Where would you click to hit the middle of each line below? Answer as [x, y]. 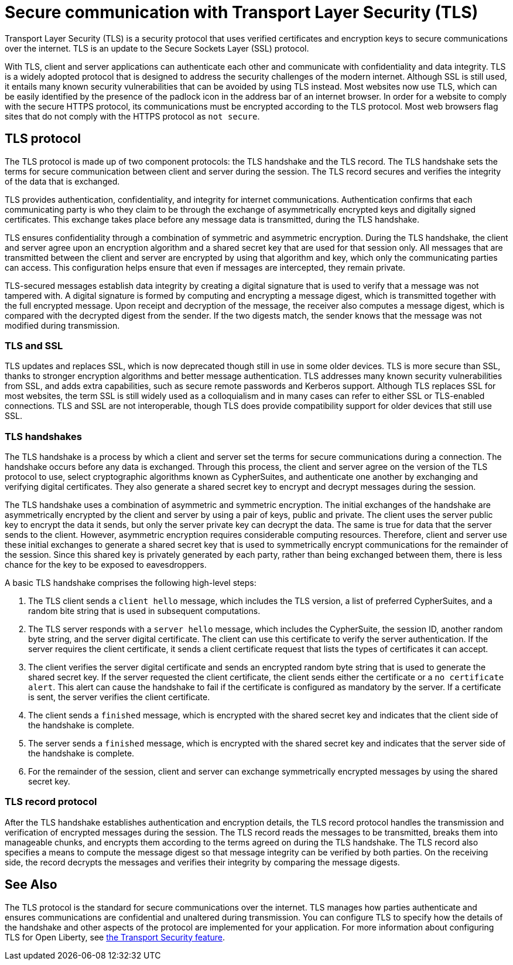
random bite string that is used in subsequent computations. [144, 611]
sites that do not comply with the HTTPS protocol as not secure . [132, 116]
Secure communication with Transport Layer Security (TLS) [242, 12]
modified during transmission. [62, 325]
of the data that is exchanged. [62, 181]
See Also [31, 885]
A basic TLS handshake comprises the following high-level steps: [131, 583]
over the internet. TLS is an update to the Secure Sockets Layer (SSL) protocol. [157, 48]
